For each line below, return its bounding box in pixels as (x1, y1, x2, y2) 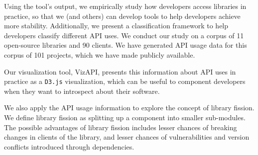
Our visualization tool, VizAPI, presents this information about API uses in (4, 66, 236, 77)
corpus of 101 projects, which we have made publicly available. (4, 49, 195, 60)
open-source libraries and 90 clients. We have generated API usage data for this (4, 40, 247, 50)
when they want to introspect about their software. (4, 85, 160, 96)
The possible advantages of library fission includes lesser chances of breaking (4, 122, 237, 132)
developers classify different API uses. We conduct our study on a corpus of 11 (4, 30, 244, 40)
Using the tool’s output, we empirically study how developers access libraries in (4, 1, 247, 11)
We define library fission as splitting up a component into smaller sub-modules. (4, 112, 246, 122)
